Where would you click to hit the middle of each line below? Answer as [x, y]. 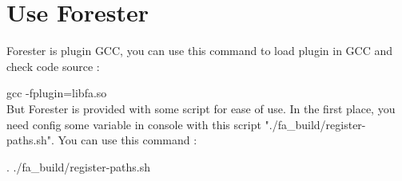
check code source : [53, 66]
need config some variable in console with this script [134, 124]
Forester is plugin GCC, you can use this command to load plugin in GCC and [200, 51]
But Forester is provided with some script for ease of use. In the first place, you [201, 108]
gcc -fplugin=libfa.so [57, 93]
